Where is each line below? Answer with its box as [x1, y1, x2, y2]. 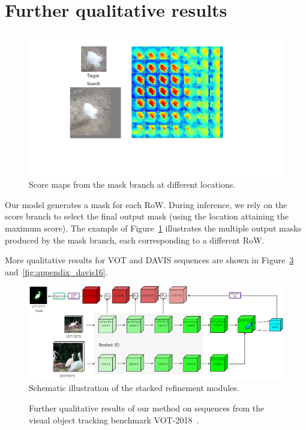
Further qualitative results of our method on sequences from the [29, 401, 265, 414]
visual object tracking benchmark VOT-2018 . [29, 413, 199, 426]
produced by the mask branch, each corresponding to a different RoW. [5, 233, 265, 246]
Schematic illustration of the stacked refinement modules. [29, 381, 239, 394]
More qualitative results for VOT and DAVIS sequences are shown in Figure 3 [5, 254, 294, 266]
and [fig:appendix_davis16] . [5, 265, 108, 278]
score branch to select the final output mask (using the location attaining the [5, 210, 289, 222]
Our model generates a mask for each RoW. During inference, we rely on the [5, 198, 287, 211]
